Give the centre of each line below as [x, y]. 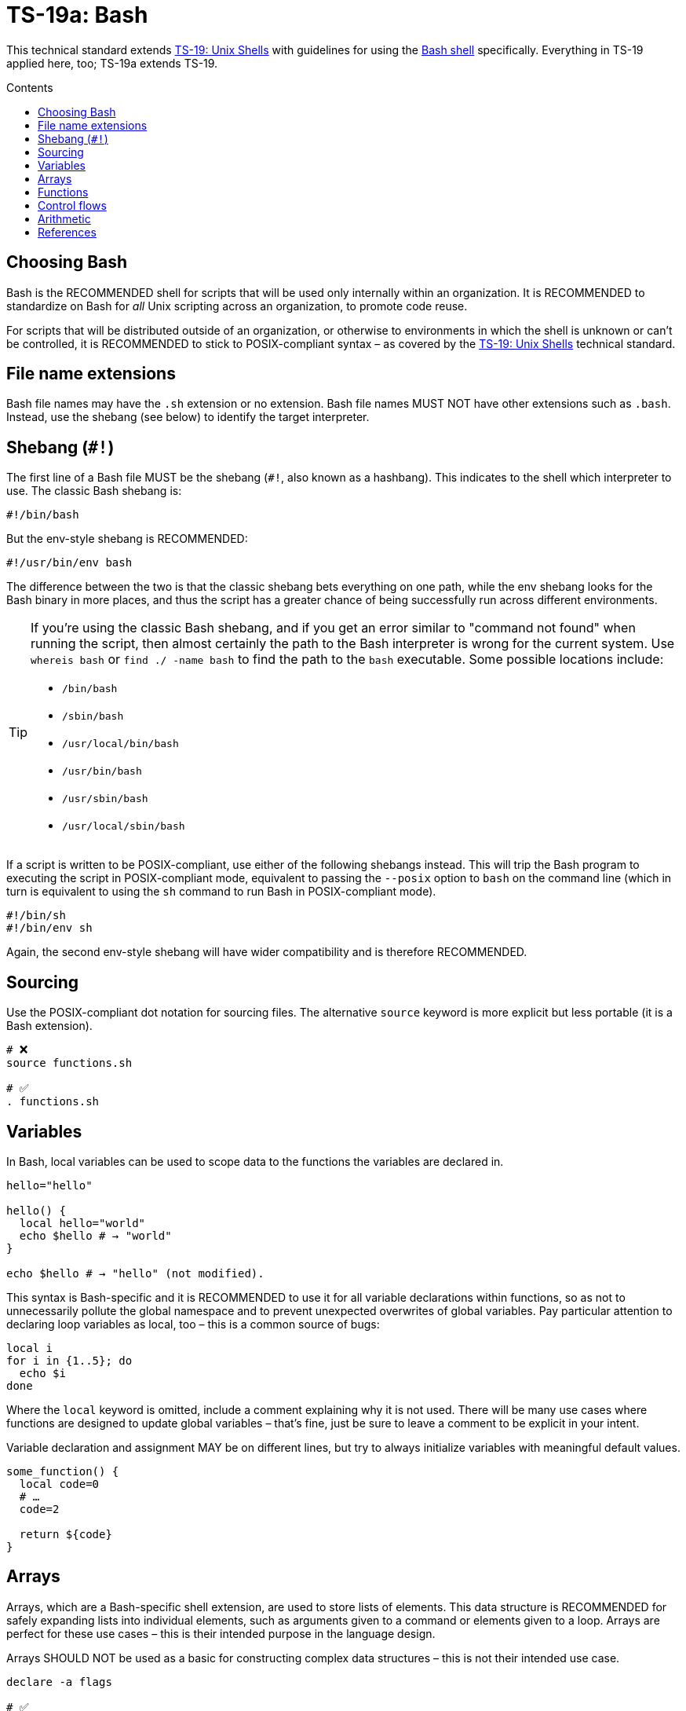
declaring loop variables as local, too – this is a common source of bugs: [193, 1324]
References [67, 232]
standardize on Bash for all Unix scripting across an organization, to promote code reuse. [237, 306]
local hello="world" [82, 1223]
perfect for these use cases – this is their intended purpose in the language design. [221, 1633]
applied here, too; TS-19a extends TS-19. [112, 63]
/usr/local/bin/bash [120, 744]
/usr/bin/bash [102, 771]
